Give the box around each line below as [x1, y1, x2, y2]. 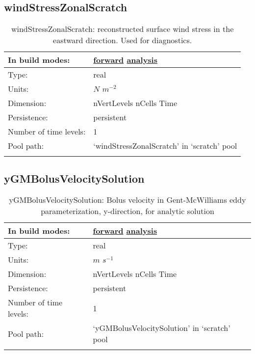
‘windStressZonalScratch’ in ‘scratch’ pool [93, 140, 237, 152]
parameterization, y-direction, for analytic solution [41, 205, 214, 217]
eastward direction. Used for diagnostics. [53, 34, 192, 46]
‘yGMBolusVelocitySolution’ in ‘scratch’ [93, 322, 230, 334]
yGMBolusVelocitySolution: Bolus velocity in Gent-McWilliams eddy [9, 194, 246, 206]
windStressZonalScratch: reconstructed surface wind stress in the [11, 23, 234, 35]
